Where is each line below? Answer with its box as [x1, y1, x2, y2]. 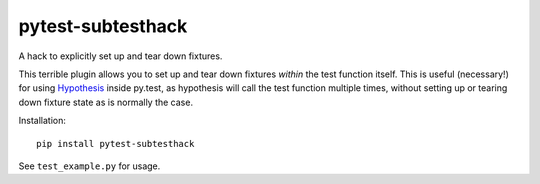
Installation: [18, 115, 67, 127]
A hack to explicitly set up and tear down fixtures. [18, 50, 223, 62]
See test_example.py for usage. [18, 160, 161, 172]
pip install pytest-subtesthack [36, 138, 195, 149]
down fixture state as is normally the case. [18, 96, 194, 108]
